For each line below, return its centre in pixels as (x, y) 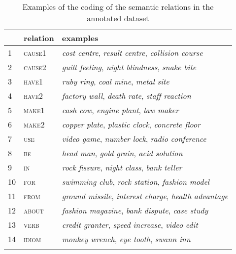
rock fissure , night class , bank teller (122, 167)
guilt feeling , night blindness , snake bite (129, 67)
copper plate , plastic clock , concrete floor (131, 124)
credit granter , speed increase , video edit (130, 225)
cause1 (35, 53)
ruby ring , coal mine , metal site (116, 81)
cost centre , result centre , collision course (132, 53)
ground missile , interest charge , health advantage (145, 196)
